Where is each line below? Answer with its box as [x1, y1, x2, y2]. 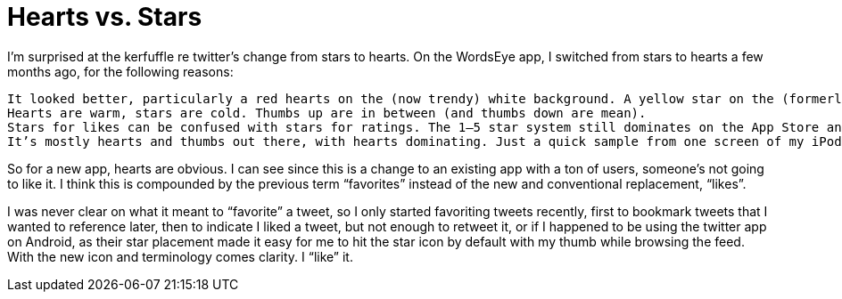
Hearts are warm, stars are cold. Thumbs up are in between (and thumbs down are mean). [7, 105, 647, 120]
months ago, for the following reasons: [7, 63, 234, 79]
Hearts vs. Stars [7, 2, 202, 32]
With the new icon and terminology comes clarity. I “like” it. [7, 248, 353, 264]
